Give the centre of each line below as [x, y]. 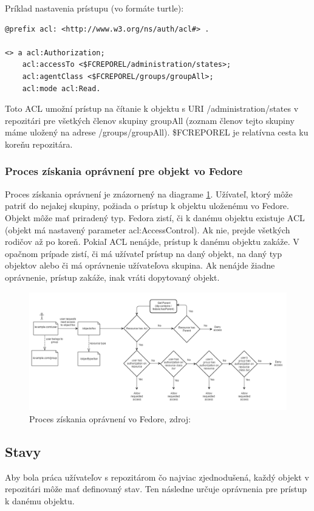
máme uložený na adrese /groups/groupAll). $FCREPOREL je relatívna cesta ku [157, 132]
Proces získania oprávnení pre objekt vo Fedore [124, 171]
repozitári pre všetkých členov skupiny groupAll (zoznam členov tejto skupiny [150, 120]
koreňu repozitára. [39, 144]
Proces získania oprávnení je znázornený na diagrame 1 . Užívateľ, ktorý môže [149, 194]
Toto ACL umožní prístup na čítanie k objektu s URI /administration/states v [152, 108]
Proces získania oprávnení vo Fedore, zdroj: [110, 418]
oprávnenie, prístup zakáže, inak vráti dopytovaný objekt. [112, 277]
